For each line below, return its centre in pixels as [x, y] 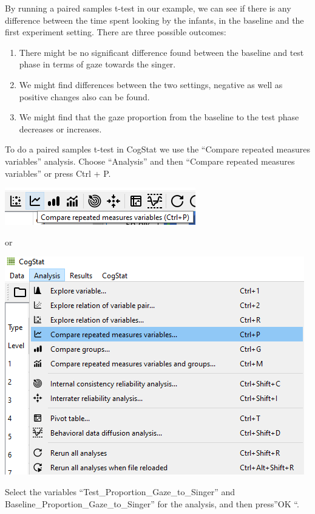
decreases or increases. [60, 128]
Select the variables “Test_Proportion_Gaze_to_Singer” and [120, 491]
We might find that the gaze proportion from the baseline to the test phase [159, 117]
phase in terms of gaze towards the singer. [97, 64]
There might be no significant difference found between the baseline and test [161, 52]
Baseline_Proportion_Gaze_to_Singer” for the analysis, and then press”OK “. [152, 503]
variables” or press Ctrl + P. [58, 173]
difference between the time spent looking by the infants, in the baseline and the [154, 20]
